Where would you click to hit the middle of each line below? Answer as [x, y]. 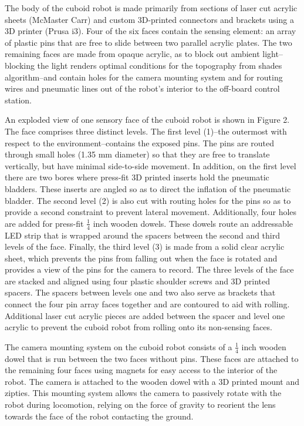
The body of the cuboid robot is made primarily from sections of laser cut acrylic [151, 8]
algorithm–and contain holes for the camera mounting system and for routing [144, 77]
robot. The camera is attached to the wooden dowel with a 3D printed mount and [152, 381]
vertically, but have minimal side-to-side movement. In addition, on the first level [151, 165]
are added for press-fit [44, 223]
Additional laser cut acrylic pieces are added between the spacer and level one [145, 315]
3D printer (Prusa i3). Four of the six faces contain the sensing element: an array [151, 31]
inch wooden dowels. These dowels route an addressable [193, 223]
